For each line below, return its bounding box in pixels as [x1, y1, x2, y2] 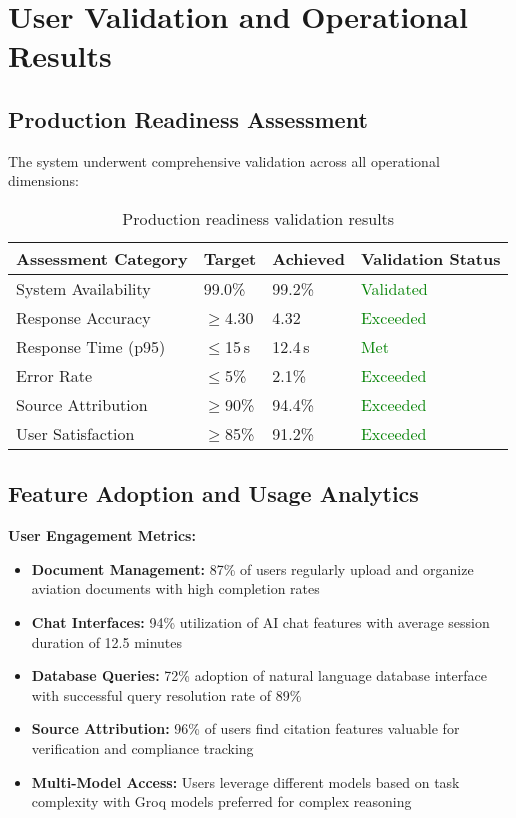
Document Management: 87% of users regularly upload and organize [31, 558, 474, 579]
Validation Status [360, 246, 501, 270]
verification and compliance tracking [31, 737, 254, 758]
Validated [360, 276, 428, 300]
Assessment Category [16, 246, 188, 270]
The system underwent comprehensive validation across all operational [8, 150, 440, 171]
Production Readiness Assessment [8, 103, 368, 134]
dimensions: [8, 170, 79, 191]
